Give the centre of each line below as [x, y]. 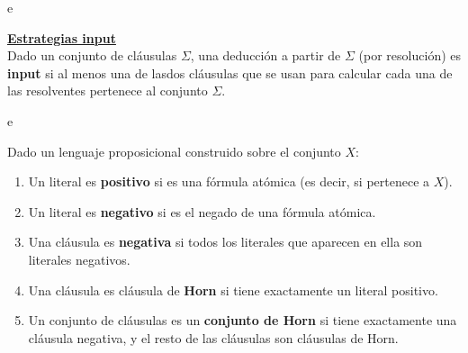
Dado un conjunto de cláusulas [92, 55]
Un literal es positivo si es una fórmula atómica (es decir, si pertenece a [229, 181]
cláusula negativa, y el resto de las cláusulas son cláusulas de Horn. [213, 337]
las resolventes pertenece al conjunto [108, 91]
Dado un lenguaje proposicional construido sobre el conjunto [174, 151]
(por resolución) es [409, 55]
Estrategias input [62, 37]
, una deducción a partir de [265, 55]
